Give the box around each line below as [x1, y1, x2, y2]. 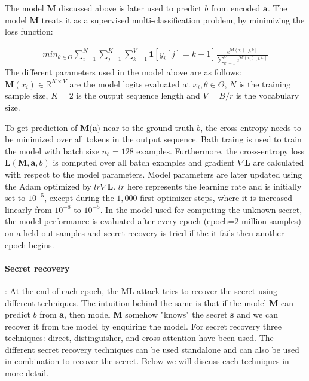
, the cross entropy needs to [200, 121, 301, 133]
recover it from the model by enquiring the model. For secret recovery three [5, 319, 282, 332]
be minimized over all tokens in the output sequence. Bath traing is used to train [5, 133, 302, 145]
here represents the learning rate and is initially [127, 179, 302, 192]
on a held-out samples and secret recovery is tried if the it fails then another [5, 226, 284, 239]
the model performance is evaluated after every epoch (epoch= [5, 215, 235, 227]
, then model [64, 308, 111, 321]
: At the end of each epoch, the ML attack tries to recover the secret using [5, 284, 277, 297]
